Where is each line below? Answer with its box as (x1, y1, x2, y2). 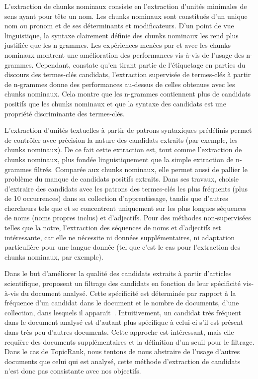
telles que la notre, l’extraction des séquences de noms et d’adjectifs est (4, 222, 221, 233)
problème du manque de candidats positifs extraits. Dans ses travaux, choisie (4, 174, 239, 184)
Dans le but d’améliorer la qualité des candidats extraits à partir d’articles (4, 268, 232, 279)
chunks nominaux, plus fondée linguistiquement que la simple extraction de (4, 154, 234, 164)
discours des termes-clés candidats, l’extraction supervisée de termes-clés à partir (4, 69, 251, 80)
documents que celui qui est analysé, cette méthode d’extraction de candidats (4, 356, 241, 366)
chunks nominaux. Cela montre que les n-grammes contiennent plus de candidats (4, 89, 251, 99)
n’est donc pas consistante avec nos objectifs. (4, 366, 141, 376)
